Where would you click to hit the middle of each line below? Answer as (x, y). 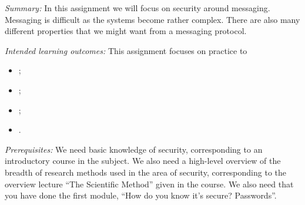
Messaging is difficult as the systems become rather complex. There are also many (152, 19)
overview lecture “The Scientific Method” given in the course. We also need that (149, 184)
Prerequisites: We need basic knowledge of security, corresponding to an (134, 149)
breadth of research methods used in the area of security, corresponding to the (145, 172)
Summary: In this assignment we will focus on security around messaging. (138, 8)
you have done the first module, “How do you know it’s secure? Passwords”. (141, 195)
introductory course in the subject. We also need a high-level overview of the (143, 161)
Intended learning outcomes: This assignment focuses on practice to (126, 50)
